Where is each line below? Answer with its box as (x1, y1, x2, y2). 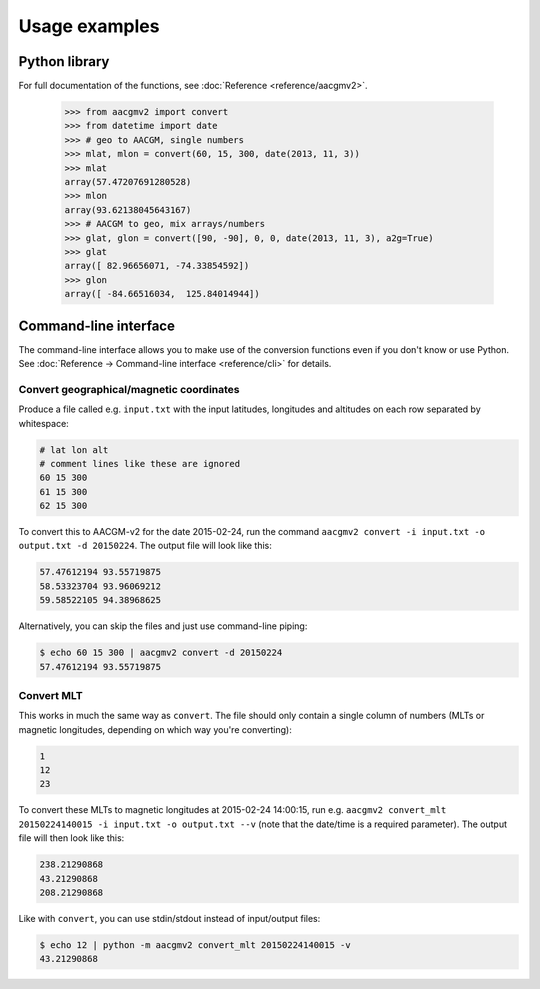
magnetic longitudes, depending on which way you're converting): (18, 723, 292, 735)
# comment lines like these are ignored (39, 458, 240, 469)
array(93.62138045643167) (64, 204, 192, 215)
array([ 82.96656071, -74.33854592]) (64, 260, 250, 272)
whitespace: (18, 417, 69, 429)
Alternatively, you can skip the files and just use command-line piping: (18, 620, 308, 632)
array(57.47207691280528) (64, 176, 192, 187)
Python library (18, 53, 110, 70)
